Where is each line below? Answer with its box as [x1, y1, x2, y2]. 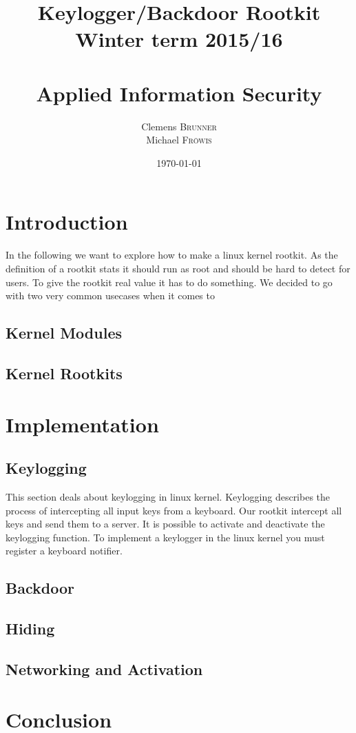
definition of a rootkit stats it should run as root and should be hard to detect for [6, 261, 350, 275]
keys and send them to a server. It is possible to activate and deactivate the [6, 516, 325, 531]
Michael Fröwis [146, 132, 212, 147]
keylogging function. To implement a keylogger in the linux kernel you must [6, 530, 325, 544]
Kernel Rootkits [6, 362, 123, 383]
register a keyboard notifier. [6, 543, 123, 558]
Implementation [6, 410, 159, 438]
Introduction [6, 208, 128, 236]
